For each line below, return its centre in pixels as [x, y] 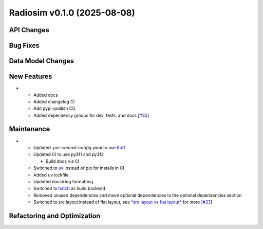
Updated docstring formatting [63, 181]
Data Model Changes [41, 61]
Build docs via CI [63, 161]
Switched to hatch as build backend [69, 188]
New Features [30, 77]
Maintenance [29, 129]
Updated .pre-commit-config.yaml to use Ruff [79, 147]
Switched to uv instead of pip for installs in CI [79, 168]
